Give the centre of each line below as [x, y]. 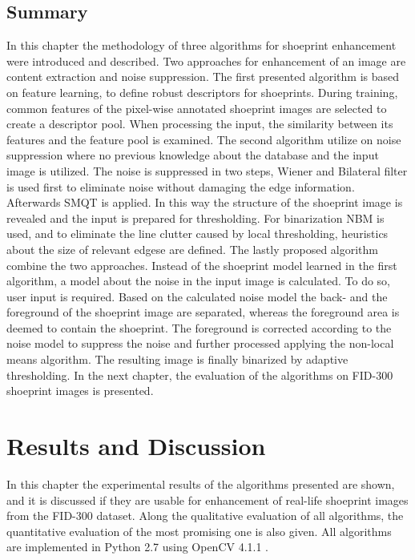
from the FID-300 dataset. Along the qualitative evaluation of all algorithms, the [205, 516]
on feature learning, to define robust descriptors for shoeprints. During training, [202, 92]
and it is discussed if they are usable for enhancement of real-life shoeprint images [207, 500]
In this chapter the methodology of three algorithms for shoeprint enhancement [201, 45]
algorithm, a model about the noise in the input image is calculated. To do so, [198, 281]
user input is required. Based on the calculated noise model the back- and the [197, 296]
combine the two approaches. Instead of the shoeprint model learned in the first [202, 265]
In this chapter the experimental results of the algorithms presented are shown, [201, 483]
